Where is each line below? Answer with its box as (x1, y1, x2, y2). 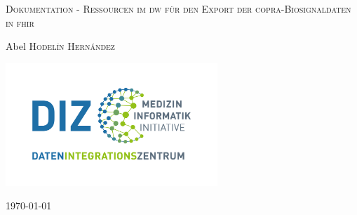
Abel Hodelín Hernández (6, 39, 115, 53)
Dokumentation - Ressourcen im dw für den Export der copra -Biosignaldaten (6, 1, 351, 15)
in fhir (6, 15, 34, 30)
